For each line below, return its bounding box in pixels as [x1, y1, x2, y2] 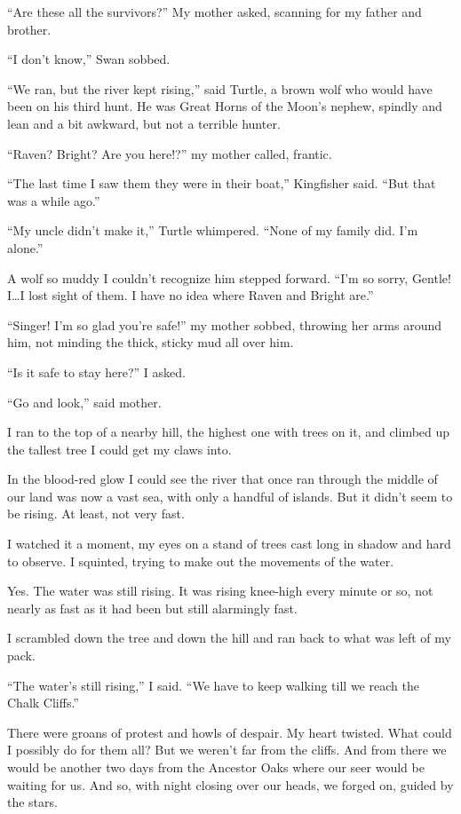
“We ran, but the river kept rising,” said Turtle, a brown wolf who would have [7, 79, 433, 98]
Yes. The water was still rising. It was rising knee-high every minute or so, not [7, 581, 433, 600]
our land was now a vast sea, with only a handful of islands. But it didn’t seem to [7, 486, 453, 505]
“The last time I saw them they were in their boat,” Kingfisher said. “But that [7, 174, 436, 193]
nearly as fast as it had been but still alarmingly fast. [7, 598, 298, 617]
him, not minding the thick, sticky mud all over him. [7, 333, 294, 352]
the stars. [7, 793, 58, 811]
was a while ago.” [7, 191, 100, 209]
